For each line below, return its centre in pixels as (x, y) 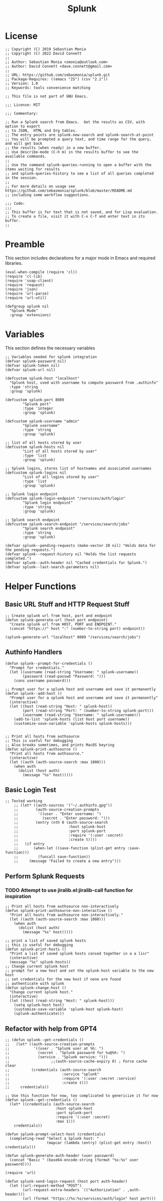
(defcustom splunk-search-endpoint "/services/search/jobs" (68, 524)
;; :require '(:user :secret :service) (71, 1078)
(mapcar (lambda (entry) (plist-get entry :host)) (99, 1143)
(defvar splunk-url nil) (30, 370)
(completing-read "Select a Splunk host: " (54, 1138)
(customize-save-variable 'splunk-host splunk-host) (69, 1009)
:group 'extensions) (30, 315)
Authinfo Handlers (34, 652)
